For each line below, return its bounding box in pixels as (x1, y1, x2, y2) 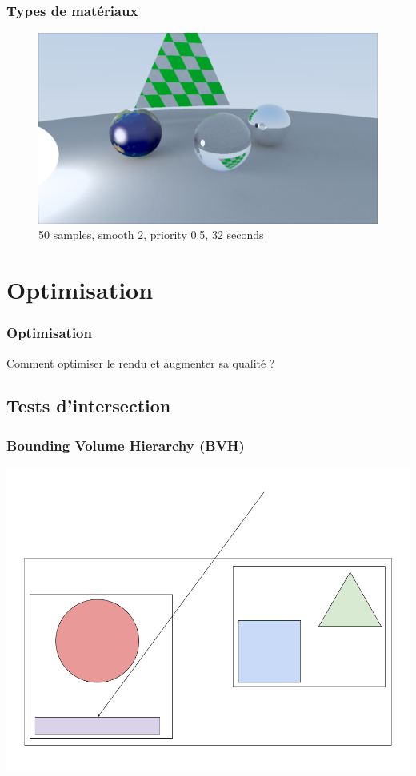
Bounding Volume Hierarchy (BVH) (6, 435, 245, 455)
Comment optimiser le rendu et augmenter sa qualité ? (6, 354, 275, 371)
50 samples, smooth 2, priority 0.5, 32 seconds (38, 226, 264, 243)
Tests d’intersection (6, 393, 171, 418)
